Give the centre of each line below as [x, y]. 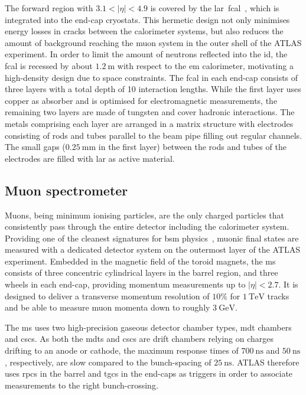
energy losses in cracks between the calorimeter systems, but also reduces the [144, 31]
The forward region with [49, 8]
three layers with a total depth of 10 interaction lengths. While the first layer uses [153, 89]
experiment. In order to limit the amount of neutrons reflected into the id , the [146, 54]
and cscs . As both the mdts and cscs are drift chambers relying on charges [139, 339]
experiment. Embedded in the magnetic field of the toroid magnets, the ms [140, 261]
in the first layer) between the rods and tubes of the [192, 147]
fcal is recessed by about [49, 65]
